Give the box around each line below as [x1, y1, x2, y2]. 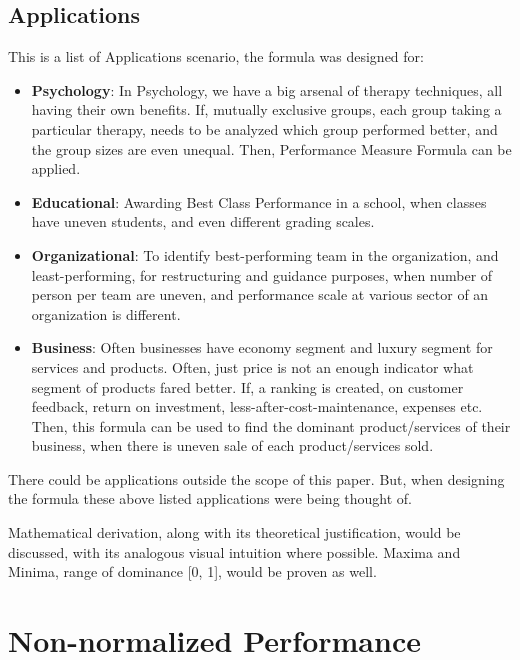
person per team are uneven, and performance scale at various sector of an [31, 284, 489, 305]
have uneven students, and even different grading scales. [31, 211, 375, 232]
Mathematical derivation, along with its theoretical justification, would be [8, 522, 461, 543]
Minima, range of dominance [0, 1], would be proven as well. [8, 561, 377, 582]
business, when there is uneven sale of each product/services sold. [31, 435, 434, 456]
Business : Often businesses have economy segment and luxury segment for [31, 337, 493, 358]
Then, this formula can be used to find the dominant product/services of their [31, 415, 511, 436]
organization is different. [31, 303, 181, 324]
